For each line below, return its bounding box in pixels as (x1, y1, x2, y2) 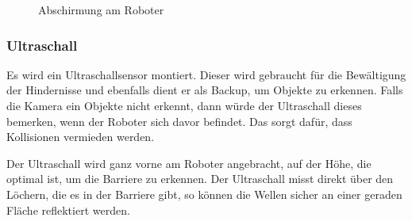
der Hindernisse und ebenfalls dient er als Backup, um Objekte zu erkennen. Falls (6, 82, 403, 98)
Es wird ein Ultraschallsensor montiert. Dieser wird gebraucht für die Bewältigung (6, 66, 406, 82)
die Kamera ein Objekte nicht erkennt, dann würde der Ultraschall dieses (6, 97, 362, 113)
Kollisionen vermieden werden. (6, 128, 155, 145)
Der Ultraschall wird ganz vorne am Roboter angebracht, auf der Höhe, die (6, 154, 372, 171)
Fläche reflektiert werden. (6, 201, 130, 218)
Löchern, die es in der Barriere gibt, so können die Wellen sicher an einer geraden (6, 185, 402, 202)
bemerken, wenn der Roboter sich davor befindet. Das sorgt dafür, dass (6, 112, 352, 129)
